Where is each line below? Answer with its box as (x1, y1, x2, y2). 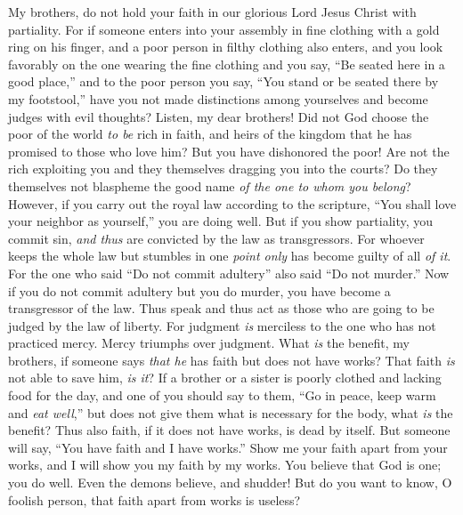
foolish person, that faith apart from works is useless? (8, 490, 301, 509)
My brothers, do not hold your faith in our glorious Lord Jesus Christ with (8, 3, 417, 20)
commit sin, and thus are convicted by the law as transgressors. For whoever (8, 229, 425, 247)
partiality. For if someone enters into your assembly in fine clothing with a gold (8, 20, 440, 38)
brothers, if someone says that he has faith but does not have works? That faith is (8, 350, 455, 369)
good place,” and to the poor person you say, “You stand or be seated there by (8, 72, 439, 91)
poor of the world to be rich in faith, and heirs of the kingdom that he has (8, 125, 412, 143)
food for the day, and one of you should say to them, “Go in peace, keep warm (8, 386, 436, 405)
